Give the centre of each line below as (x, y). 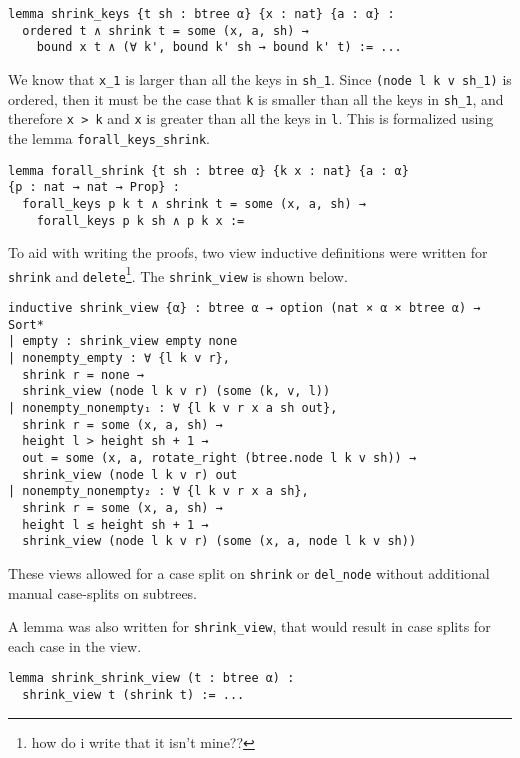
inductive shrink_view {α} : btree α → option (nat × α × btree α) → (244, 308)
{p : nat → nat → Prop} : (94, 187)
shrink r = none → (83, 374)
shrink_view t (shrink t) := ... (133, 695)
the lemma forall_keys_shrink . (109, 137)
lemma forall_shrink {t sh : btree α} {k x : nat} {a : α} (208, 170)
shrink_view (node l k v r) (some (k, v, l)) (176, 391)
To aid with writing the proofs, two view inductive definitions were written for (248, 252)
